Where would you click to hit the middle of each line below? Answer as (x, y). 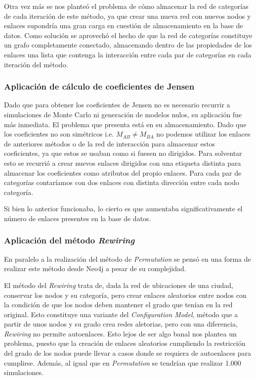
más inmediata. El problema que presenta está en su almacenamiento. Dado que (125, 124)
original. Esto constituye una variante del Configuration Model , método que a (121, 314)
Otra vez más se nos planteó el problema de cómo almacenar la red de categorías (126, 6)
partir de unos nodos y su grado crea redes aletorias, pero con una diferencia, (121, 324)
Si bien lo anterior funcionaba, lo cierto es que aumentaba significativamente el (123, 209)
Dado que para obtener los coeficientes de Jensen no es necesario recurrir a (117, 105)
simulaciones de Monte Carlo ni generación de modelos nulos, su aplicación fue (123, 114)
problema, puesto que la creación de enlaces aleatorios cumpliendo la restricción (125, 343)
